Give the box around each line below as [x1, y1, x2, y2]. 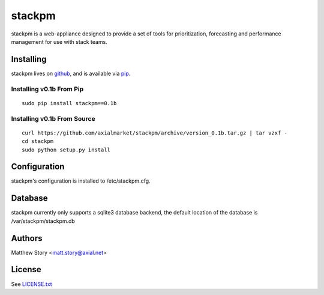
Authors [11, 233, 43, 243]
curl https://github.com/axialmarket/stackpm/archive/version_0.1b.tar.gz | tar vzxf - [22, 129, 288, 136]
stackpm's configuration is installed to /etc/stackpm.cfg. [11, 177, 151, 184]
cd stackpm [22, 138, 54, 145]
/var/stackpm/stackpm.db [11, 217, 75, 225]
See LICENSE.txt [11, 280, 52, 288]
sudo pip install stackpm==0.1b [22, 100, 117, 106]
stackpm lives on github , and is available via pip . [11, 70, 131, 77]
